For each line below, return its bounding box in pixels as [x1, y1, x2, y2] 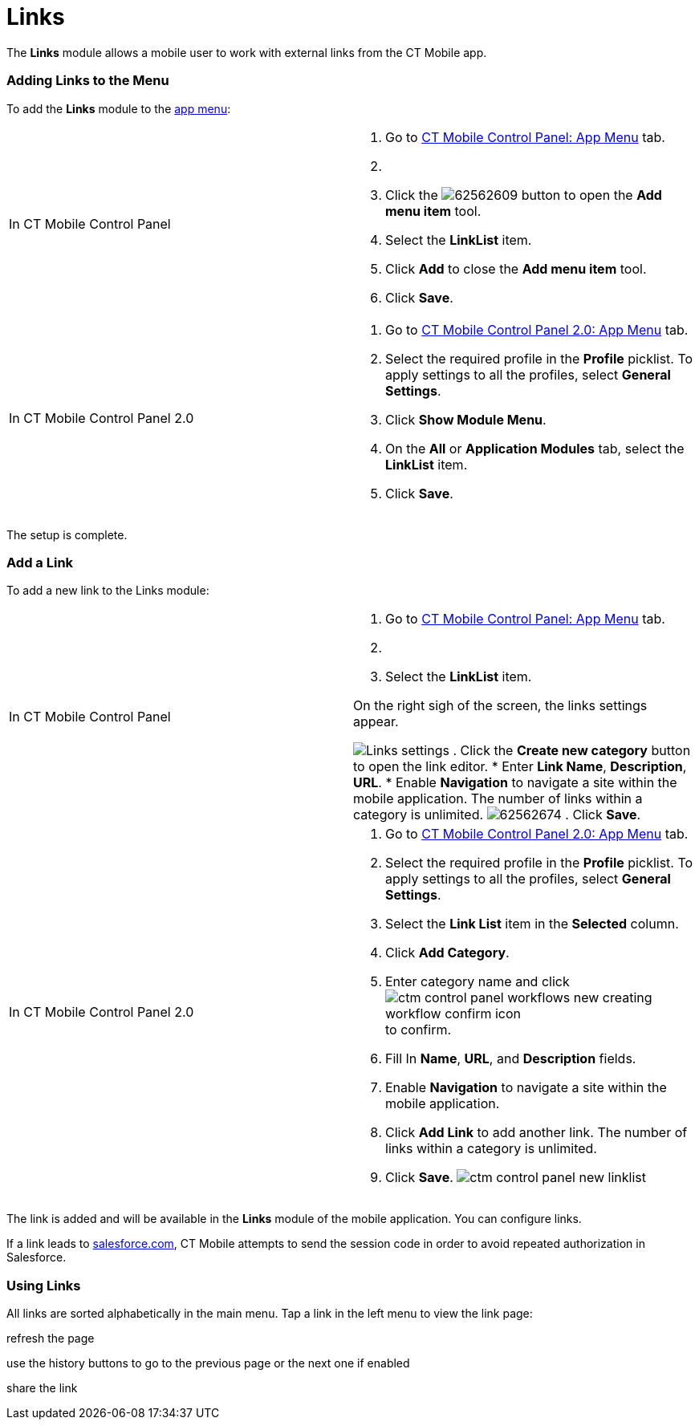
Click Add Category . [385, 945, 510, 961]
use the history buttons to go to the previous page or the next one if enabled [6, 1356, 410, 1370]
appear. [353, 713, 399, 730]
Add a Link [6, 554, 74, 571]
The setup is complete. [6, 527, 128, 542]
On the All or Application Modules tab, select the [385, 440, 685, 457]
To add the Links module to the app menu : [6, 101, 231, 116]
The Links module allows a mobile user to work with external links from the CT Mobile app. [6, 45, 487, 59]
